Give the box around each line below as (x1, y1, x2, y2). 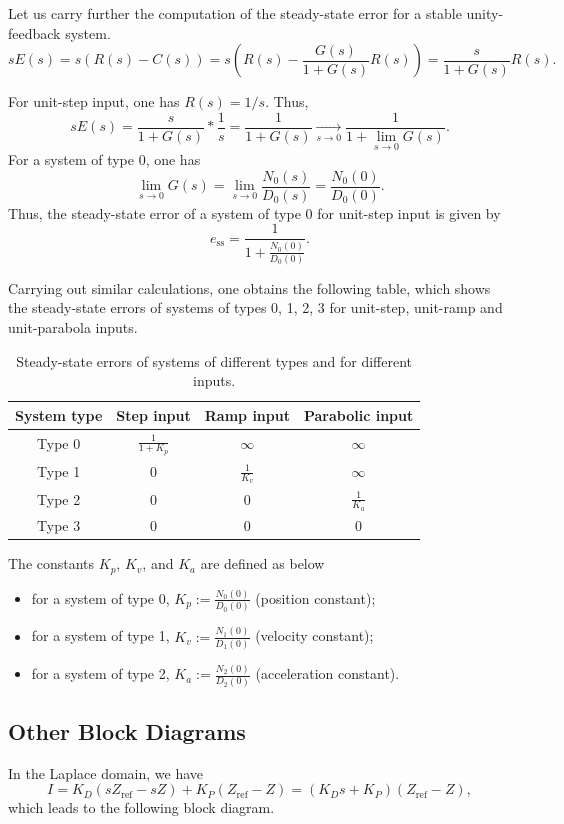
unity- (466, 3, 504, 23)
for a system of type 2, (31, 663, 170, 684)
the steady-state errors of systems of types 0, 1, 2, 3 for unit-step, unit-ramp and (8, 297, 503, 318)
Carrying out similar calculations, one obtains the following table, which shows (8, 277, 491, 298)
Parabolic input (303, 404, 414, 425)
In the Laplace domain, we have (8, 762, 204, 783)
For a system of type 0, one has (8, 149, 201, 170)
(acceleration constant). (255, 663, 400, 684)
